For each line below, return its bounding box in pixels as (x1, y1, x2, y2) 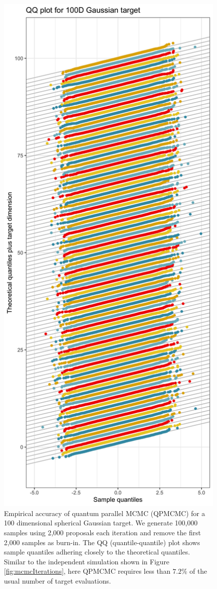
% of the (181, 566, 207, 576)
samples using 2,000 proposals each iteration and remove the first (4, 527, 201, 537)
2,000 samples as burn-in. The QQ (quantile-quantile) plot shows (4, 537, 200, 547)
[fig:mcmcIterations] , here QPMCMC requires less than (4, 566, 171, 576)
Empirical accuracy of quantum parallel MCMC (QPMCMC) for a (4, 508, 205, 518)
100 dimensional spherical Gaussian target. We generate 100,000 (4, 518, 198, 528)
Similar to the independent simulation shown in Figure (4, 556, 170, 566)
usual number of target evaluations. (4, 575, 111, 586)
